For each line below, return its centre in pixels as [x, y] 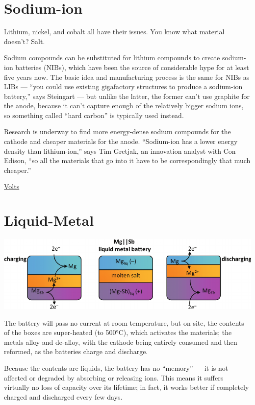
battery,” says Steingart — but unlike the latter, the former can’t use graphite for [127, 96]
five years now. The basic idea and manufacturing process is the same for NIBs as [127, 77]
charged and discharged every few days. [63, 396]
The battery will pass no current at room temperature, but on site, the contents [124, 322]
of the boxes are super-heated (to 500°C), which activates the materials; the [118, 332]
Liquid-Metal [49, 220]
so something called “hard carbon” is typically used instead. [94, 115]
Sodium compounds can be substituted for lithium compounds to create [112, 58]
